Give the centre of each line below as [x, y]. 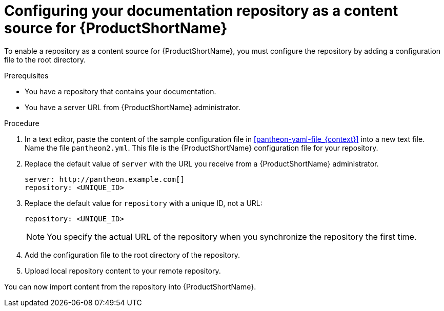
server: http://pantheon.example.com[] [105, 179]
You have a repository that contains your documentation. [120, 91]
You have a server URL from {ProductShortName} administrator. [133, 107]
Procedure [22, 123]
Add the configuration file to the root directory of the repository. [132, 255]
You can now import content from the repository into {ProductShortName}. [130, 286]
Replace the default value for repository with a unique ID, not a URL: [144, 203]
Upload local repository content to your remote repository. [123, 271]
